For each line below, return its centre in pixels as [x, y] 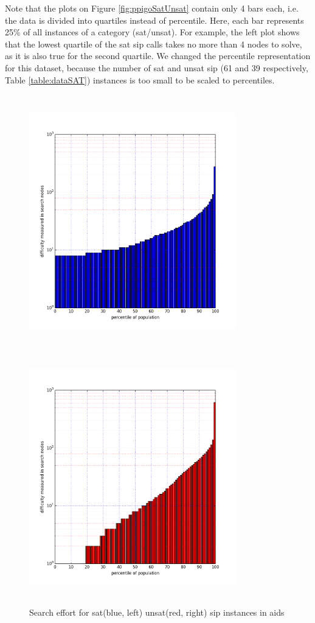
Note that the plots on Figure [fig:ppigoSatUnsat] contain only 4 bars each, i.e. [152, 8]
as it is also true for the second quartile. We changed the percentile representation [158, 56]
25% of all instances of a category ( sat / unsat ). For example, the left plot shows [152, 32]
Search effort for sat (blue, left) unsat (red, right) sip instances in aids [157, 612]
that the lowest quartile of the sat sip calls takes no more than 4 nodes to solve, [154, 44]
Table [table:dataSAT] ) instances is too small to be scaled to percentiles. [140, 79]
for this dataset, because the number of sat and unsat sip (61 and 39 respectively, [157, 67]
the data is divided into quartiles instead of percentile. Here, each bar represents [154, 20]
